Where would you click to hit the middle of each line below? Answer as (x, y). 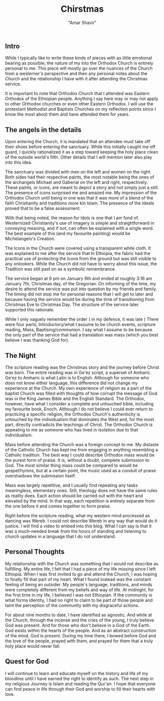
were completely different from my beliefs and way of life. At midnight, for (80, 590)
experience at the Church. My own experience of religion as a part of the (79, 388)
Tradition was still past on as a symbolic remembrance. (60, 269)
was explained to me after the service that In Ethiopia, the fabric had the (78, 253)
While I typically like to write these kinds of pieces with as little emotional (79, 58)
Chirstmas (82, 9)
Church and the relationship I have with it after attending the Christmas (76, 79)
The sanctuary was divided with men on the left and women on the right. (78, 172)
